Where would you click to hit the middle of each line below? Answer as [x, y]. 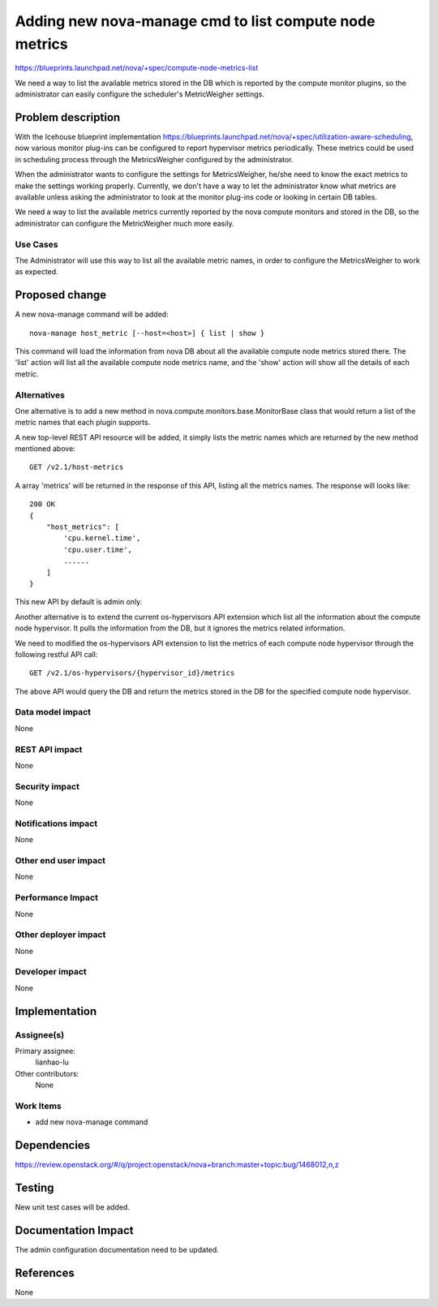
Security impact [47, 786]
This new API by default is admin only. [79, 602]
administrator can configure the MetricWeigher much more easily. [125, 223]
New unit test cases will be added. [72, 1207]
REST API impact [49, 749]
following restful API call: [56, 654]
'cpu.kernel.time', [102, 538]
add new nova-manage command [92, 1122]
